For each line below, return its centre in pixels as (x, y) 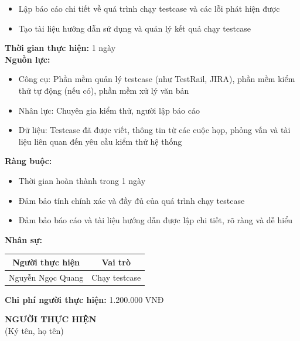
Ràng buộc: (28, 161)
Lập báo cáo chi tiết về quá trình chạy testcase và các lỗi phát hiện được (149, 8)
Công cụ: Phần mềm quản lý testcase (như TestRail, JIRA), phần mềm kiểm (157, 79)
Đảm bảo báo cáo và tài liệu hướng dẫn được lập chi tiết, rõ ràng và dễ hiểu (156, 220)
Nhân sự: (23, 239)
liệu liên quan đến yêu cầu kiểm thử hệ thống (100, 141)
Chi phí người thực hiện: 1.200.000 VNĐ (84, 299)
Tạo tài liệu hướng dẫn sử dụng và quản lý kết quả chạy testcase (134, 28)
